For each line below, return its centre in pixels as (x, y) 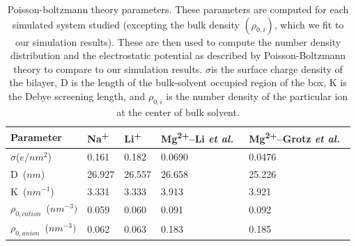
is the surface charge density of (277, 68)
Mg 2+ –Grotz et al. (294, 138)
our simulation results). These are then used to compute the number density (178, 41)
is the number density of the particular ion (257, 96)
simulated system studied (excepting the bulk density (126, 24)
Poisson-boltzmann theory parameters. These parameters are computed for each (178, 9)
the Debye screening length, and (77, 96)
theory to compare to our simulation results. (108, 68)
